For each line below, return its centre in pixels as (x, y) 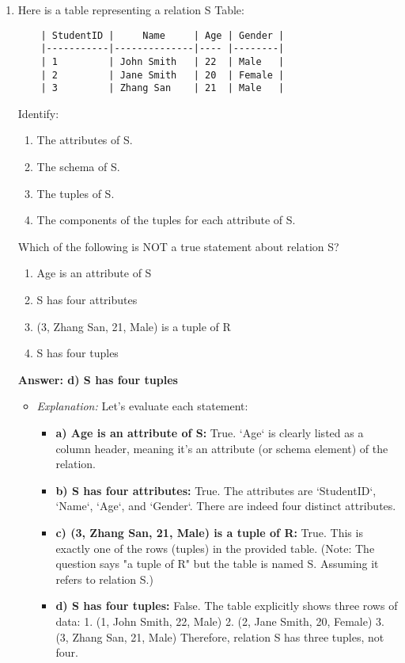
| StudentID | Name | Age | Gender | (163, 35)
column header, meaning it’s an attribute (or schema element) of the (222, 448)
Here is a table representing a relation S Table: (131, 10)
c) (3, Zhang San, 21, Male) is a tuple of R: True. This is (209, 532)
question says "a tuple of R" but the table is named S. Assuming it (217, 564)
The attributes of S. (85, 140)
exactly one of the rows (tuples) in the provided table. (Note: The (215, 548)
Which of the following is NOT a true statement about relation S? (178, 246)
